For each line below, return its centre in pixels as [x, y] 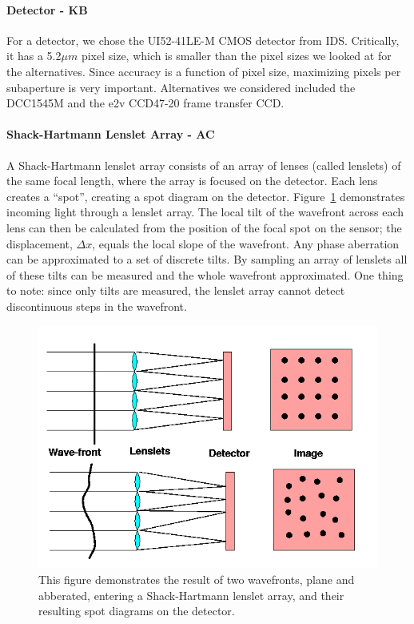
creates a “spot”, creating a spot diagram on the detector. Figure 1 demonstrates [206, 196]
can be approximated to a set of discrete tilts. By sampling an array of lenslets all [207, 259]
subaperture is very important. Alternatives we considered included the [181, 87]
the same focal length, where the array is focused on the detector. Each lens [192, 181]
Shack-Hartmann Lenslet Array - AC [111, 134]
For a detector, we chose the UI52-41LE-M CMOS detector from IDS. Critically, [203, 40]
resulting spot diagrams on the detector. [137, 611]
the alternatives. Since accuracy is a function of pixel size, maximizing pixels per [204, 71]
